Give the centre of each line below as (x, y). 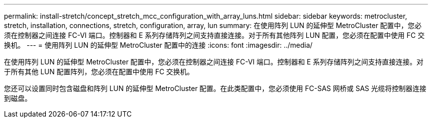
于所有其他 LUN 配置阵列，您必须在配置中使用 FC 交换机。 (99, 72)
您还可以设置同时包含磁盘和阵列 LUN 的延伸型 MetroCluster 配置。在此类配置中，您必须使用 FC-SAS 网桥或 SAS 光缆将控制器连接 (215, 88)
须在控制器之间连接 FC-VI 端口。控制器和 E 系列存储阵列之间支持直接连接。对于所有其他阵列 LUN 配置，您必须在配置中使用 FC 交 (214, 35)
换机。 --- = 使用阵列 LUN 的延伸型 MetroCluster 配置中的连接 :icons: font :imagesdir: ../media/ (158, 45)
